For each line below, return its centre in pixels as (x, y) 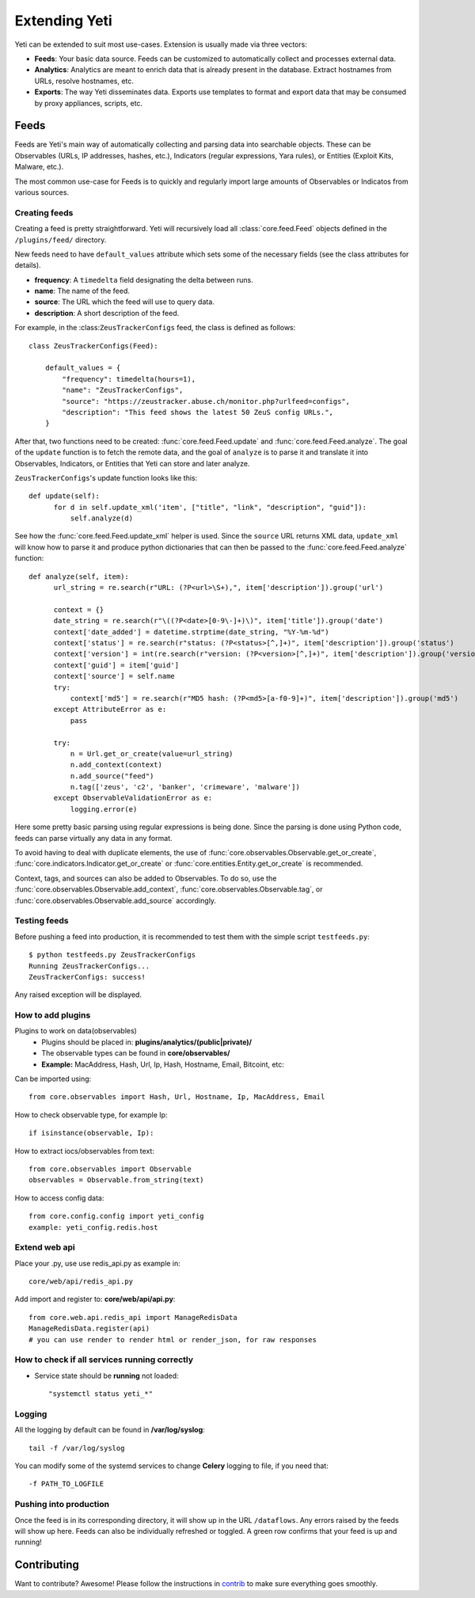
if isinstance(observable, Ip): (91, 1133)
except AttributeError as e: (110, 710)
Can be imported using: (53, 1079)
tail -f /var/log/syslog (77, 1448)
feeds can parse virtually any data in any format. (93, 838)
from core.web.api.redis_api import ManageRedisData (133, 1317)
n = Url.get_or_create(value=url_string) (152, 753)
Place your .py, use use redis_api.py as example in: (98, 1263)
